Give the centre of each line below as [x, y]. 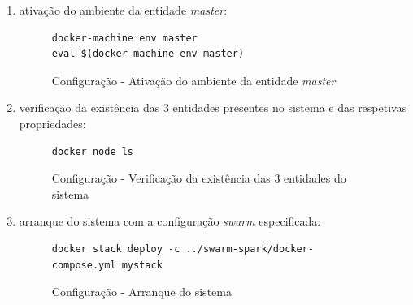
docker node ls [93, 151]
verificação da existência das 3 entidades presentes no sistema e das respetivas [213, 107]
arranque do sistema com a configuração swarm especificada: [170, 221]
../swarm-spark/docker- [250, 249]
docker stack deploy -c [116, 249]
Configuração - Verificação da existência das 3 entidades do [199, 178]
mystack [142, 265]
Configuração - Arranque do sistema [141, 292]
